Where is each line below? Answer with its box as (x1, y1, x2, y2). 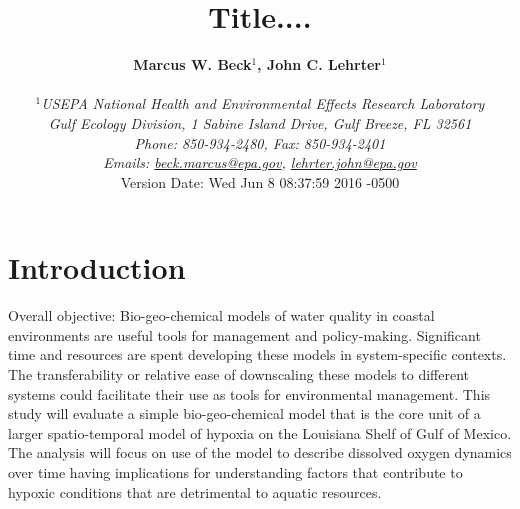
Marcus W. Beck (133, 54, 252, 75)
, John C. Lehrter (257, 54, 381, 75)
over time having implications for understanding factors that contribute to (8, 461, 463, 482)
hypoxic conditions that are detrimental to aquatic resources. (8, 481, 382, 502)
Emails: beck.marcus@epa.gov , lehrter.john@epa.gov (103, 152, 417, 173)
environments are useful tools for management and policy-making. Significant (8, 324, 481, 345)
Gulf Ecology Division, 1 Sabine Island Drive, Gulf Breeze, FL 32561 (48, 112, 472, 133)
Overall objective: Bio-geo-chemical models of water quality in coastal (8, 305, 435, 326)
